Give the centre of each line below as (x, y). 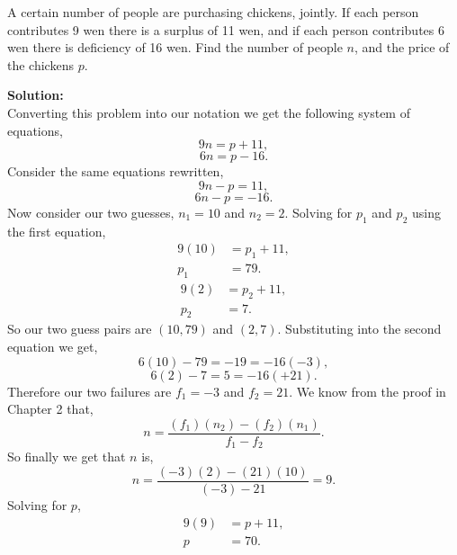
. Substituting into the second (359, 329)
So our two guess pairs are (80, 329)
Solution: (36, 95)
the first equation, (57, 231)
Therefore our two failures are (90, 391)
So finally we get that (67, 457)
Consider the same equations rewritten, (116, 171)
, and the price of (402, 47)
